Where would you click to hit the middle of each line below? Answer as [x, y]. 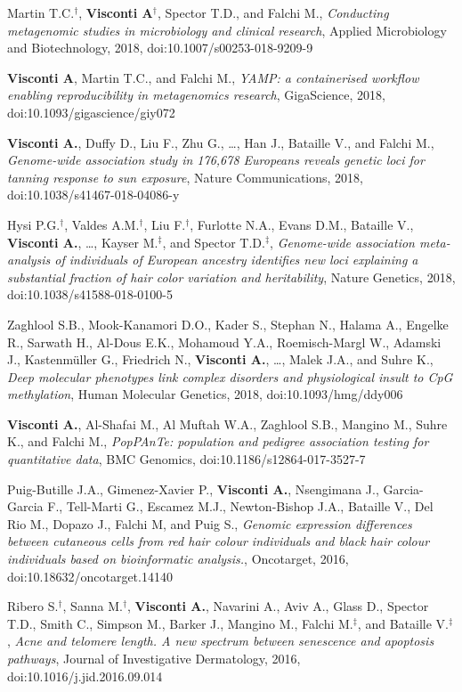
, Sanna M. [93, 606]
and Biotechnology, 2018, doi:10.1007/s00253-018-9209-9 [160, 48]
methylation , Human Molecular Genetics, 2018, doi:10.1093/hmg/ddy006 [205, 394]
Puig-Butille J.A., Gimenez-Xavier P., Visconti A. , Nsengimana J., [193, 488]
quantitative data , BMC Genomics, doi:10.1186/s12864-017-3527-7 [186, 459]
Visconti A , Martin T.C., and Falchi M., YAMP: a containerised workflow [213, 77]
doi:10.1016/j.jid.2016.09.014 [85, 676]
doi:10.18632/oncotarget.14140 [90, 576]
